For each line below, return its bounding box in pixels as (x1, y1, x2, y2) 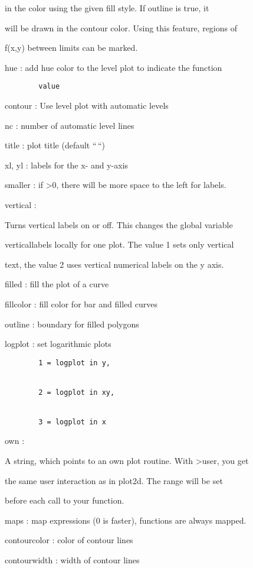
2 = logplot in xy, (38, 388, 115, 397)
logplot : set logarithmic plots (5, 337, 111, 350)
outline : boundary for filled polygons (5, 317, 139, 330)
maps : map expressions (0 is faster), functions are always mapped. (5, 514, 247, 526)
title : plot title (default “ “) (5, 139, 105, 151)
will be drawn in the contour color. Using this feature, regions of (5, 21, 238, 34)
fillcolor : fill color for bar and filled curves (5, 297, 157, 310)
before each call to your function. (5, 494, 124, 507)
